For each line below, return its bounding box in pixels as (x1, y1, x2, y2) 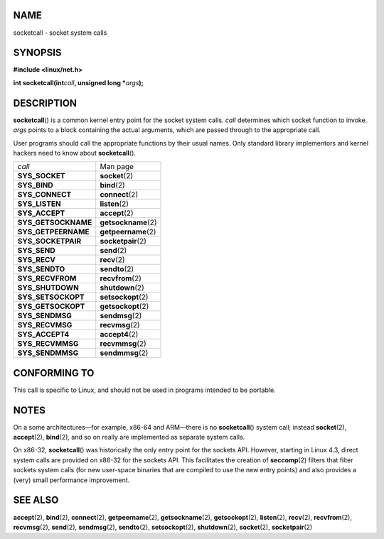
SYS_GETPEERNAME (17, 227, 90, 237)
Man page (100, 162, 134, 172)
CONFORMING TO (13, 366, 95, 379)
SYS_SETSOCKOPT (17, 292, 85, 302)
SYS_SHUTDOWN (17, 283, 80, 293)
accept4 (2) (100, 330, 139, 339)
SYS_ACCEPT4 (17, 330, 70, 339)
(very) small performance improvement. (13, 476, 130, 484)
